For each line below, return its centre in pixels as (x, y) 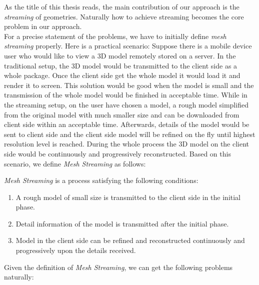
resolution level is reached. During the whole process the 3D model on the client (127, 144)
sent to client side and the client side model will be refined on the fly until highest (130, 134)
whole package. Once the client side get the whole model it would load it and (122, 75)
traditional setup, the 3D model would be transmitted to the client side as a (121, 65)
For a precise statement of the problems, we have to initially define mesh (115, 36)
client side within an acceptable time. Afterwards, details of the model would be (127, 124)
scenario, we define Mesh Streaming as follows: (75, 163)
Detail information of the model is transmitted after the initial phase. (122, 223)
